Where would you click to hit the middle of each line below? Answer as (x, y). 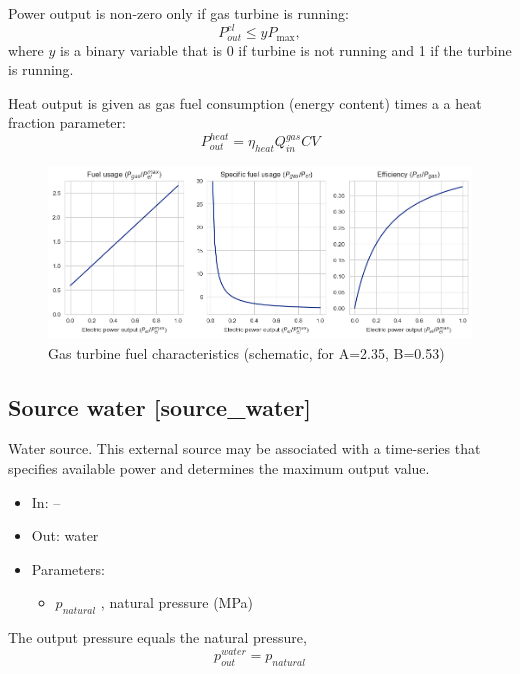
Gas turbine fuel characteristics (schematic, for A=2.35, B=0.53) (246, 352)
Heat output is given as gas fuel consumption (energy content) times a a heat (245, 102)
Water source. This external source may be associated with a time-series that (244, 448)
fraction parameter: (67, 122)
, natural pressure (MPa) (177, 602)
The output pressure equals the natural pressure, (157, 637)
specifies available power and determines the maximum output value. (219, 468)
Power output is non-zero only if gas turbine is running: (178, 13)
